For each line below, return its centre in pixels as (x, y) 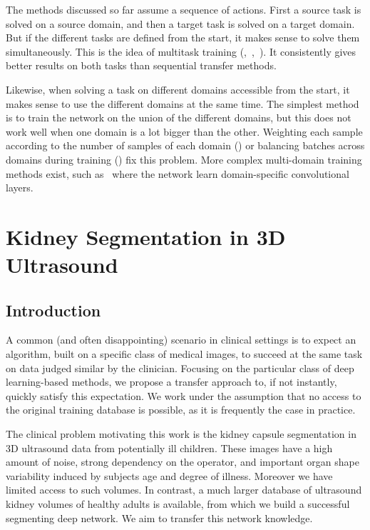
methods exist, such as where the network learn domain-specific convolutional (178, 173)
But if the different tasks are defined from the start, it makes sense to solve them (183, 37)
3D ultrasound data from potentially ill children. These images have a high (169, 447)
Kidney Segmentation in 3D (146, 236)
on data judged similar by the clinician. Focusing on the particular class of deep (180, 367)
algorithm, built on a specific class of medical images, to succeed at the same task (184, 354)
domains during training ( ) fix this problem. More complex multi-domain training (184, 159)
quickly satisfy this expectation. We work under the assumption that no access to (184, 395)
